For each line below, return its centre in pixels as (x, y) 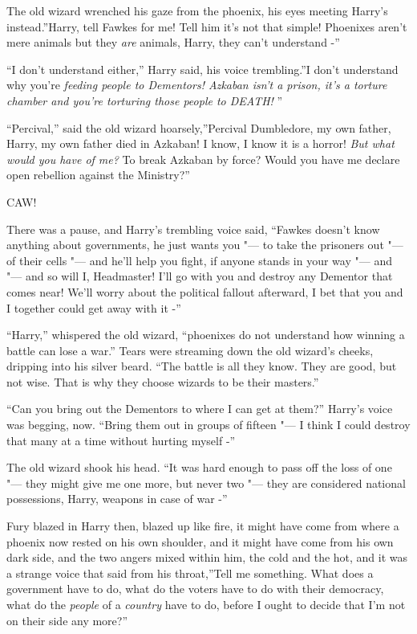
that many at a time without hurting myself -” (121, 440)
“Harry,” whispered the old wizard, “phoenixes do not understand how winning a (206, 335)
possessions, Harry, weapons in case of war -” (117, 499)
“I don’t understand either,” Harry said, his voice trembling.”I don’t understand (202, 69)
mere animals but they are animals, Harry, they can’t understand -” (173, 42)
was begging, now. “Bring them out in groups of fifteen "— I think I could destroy (208, 425)
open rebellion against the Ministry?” (98, 175)
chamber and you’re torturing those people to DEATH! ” (145, 100)
